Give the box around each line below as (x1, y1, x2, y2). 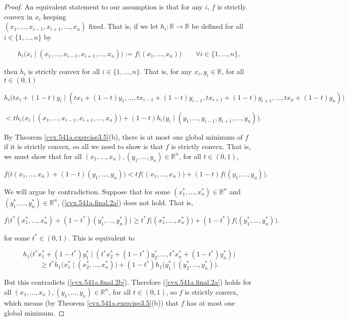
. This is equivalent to (68, 232, 135, 242)
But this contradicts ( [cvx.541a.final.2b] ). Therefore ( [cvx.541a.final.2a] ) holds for (4, 277, 252, 287)
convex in (4, 11, 33, 21)
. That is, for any (140, 66, 192, 76)
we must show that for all (4, 151, 82, 161)
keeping (43, 11, 66, 21)
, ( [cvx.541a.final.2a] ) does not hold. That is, (57, 197, 193, 207)
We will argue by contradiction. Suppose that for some (4, 186, 171, 196)
